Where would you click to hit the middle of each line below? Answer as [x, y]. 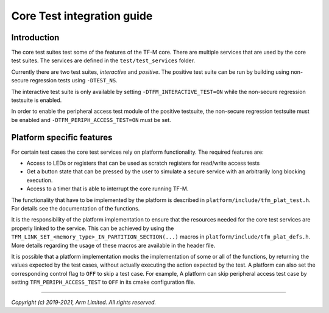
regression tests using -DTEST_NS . [74, 81]
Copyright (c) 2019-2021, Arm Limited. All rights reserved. [84, 302]
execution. [40, 180]
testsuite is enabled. [37, 100]
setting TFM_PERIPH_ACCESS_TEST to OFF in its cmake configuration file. [103, 282]
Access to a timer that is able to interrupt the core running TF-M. [108, 189]
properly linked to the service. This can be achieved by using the [93, 228]
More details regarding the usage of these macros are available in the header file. [113, 245]
